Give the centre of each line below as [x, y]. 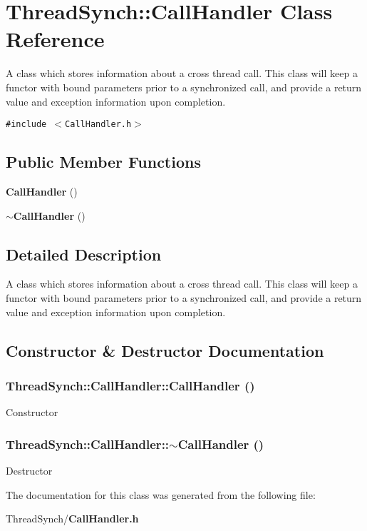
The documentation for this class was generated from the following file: [161, 494]
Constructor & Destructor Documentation [165, 350]
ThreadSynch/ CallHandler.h [72, 519]
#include [26, 125]
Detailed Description [84, 254]
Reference [55, 39]
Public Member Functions [103, 162]
